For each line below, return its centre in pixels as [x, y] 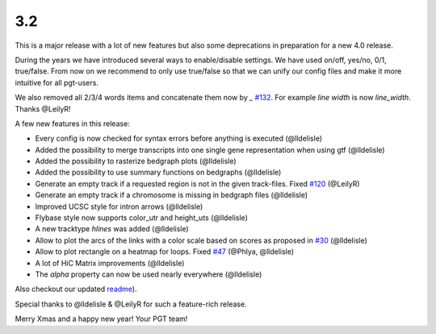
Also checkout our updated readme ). [76, 289]
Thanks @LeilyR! [43, 108]
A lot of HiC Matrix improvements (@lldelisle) [110, 263]
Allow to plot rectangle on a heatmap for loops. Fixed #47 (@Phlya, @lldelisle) [165, 252]
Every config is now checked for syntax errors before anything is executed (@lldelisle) [179, 138]
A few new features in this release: [73, 123]
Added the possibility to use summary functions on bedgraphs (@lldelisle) [158, 172]
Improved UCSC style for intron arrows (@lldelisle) [119, 206]
